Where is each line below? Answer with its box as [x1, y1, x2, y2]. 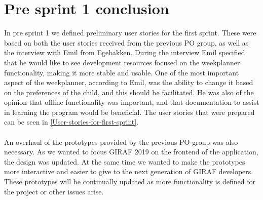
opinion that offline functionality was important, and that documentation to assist [4, 97, 259, 107]
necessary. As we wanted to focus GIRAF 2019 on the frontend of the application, [4, 146, 258, 157]
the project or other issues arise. [4, 186, 104, 196]
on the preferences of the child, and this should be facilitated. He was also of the [4, 87, 254, 97]
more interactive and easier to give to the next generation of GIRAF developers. [4, 166, 253, 177]
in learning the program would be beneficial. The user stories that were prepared [4, 106, 255, 117]
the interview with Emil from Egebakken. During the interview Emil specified [4, 47, 245, 58]
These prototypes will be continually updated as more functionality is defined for [4, 176, 255, 187]
